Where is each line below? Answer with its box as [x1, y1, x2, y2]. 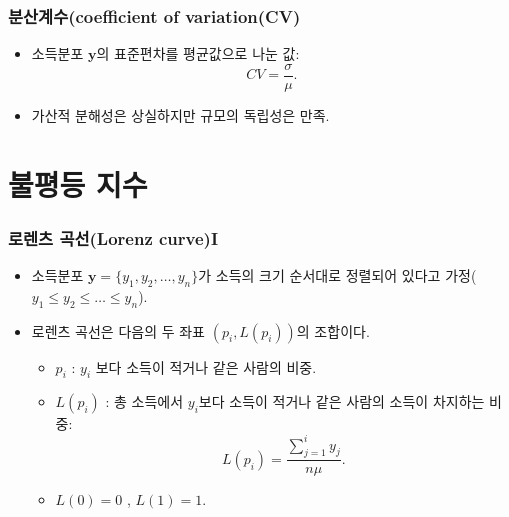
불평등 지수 [8, 163, 148, 204]
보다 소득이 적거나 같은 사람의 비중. [95, 356, 317, 377]
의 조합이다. [296, 320, 370, 341]
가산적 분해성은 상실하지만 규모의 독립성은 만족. [31, 104, 330, 125]
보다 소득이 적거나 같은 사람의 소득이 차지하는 [198, 391, 485, 412]
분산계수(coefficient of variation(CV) [8, 3, 301, 28]
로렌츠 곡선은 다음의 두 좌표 [31, 320, 206, 341]
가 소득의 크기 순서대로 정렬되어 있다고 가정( [198, 265, 477, 286]
